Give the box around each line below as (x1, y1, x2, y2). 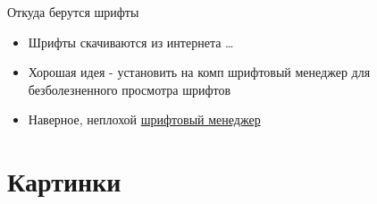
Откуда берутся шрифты (7, 3, 139, 21)
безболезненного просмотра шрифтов (28, 80, 231, 98)
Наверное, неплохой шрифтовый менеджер (28, 110, 261, 129)
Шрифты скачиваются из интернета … (28, 32, 234, 51)
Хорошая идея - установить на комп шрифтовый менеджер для (28, 63, 371, 81)
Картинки (7, 163, 121, 200)
